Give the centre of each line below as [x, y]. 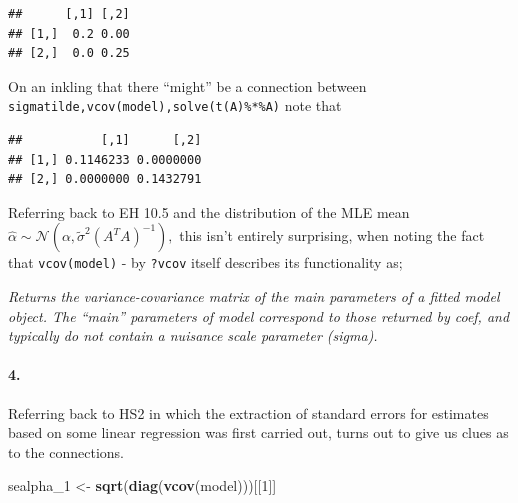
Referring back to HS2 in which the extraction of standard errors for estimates [248, 412]
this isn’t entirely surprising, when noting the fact [332, 235]
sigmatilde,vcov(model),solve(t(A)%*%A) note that [175, 105]
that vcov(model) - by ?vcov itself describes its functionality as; [205, 262]
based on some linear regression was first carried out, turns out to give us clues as [258, 432]
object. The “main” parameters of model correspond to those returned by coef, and [259, 315]
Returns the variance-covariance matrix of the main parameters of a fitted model [254, 296]
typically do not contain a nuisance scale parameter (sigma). [193, 335]
